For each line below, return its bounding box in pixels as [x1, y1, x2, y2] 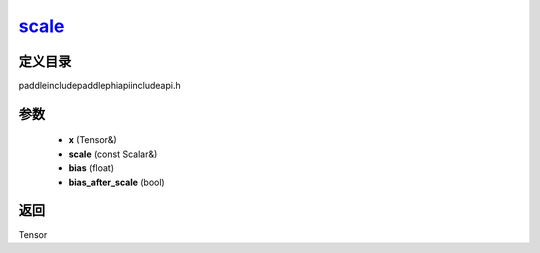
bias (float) [68, 162, 115, 174]
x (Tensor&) [68, 134, 117, 146]
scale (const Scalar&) [68, 148, 158, 160]
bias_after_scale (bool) [68, 176, 165, 188]
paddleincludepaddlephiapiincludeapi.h [18, 80, 181, 92]
